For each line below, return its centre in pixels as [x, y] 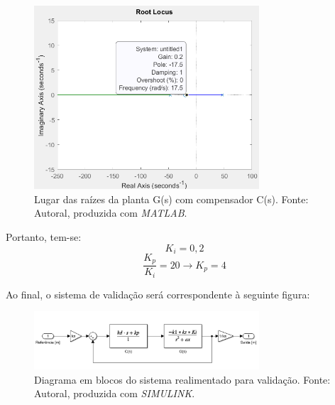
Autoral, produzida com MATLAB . [111, 213]
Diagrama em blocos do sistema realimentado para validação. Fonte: [182, 379]
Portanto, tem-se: [44, 236]
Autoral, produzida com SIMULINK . [115, 393]
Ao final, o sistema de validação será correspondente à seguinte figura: [158, 294]
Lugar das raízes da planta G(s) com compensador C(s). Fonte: [171, 199]
